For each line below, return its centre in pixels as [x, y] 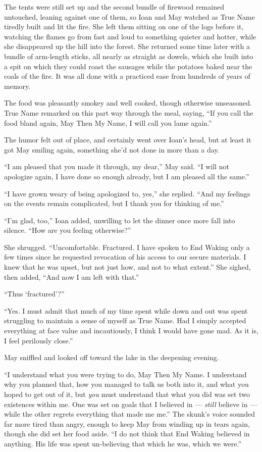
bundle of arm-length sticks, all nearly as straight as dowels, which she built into [129, 56]
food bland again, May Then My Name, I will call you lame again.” [108, 122]
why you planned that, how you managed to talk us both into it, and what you [126, 384]
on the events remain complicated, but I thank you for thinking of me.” [114, 203]
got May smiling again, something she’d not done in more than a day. [112, 149]
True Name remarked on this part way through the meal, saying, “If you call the [129, 112]
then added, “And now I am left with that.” [72, 277]
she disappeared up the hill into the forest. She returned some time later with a [127, 46]
